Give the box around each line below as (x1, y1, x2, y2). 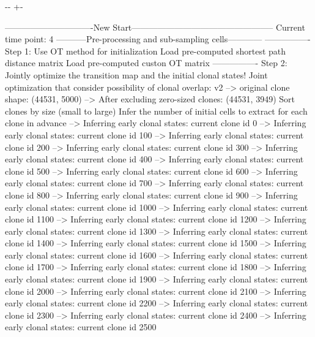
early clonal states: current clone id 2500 (5, 320, 157, 333)
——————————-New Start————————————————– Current (5, 20, 305, 33)
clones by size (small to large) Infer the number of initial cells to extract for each (5, 104, 308, 117)
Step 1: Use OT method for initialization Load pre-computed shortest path (5, 44, 286, 57)
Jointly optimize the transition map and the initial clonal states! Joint (5, 68, 268, 81)
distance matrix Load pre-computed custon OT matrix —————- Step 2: (5, 56, 287, 69)
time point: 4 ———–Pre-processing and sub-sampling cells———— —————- (5, 32, 311, 45)
